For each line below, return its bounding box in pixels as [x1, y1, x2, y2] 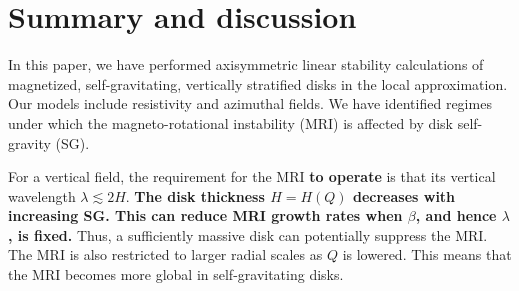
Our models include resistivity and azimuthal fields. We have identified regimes [8, 93, 492, 114]
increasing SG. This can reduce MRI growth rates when [8, 205, 403, 226]
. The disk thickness [125, 185, 265, 206]
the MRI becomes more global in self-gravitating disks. [8, 264, 344, 285]
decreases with [352, 185, 456, 206]
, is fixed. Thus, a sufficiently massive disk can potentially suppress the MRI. [8, 224, 488, 245]
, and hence [415, 205, 497, 226]
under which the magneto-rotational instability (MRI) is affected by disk [8, 112, 454, 133]
